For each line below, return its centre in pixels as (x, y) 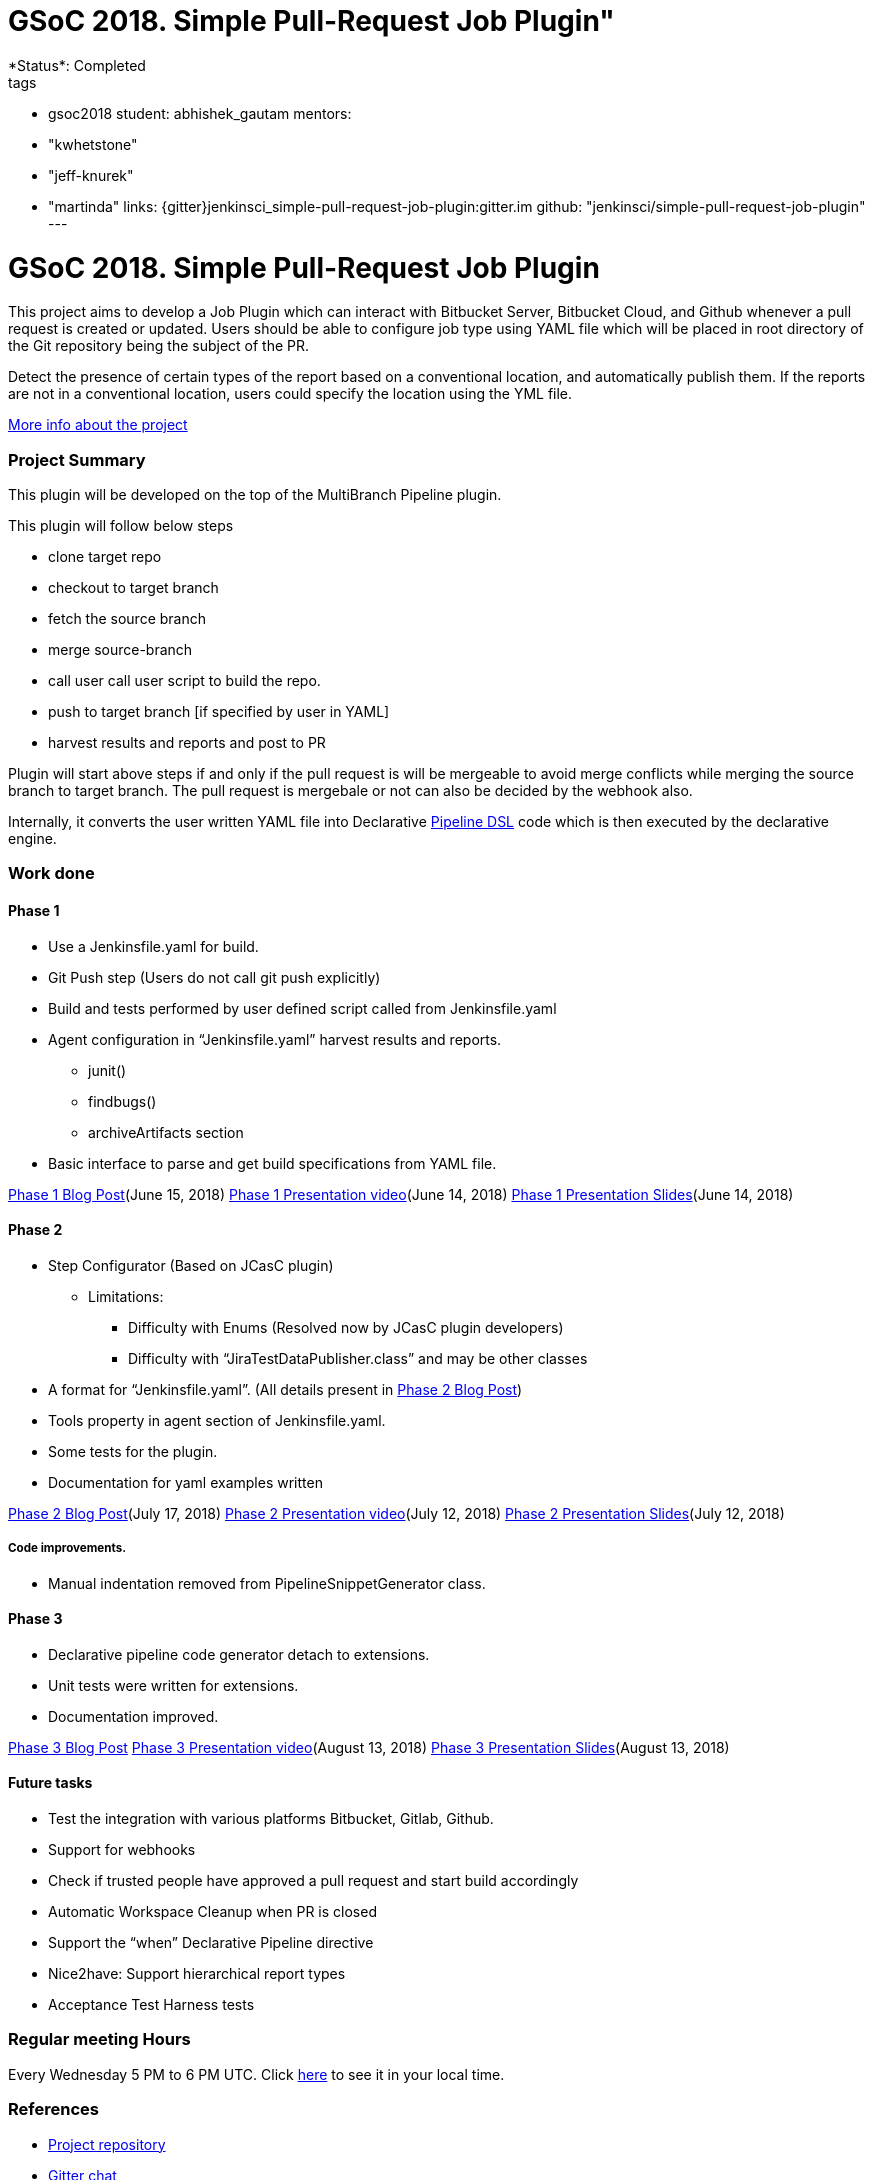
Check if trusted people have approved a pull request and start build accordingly (313, 1881)
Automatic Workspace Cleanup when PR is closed (212, 1912)
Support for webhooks (122, 1850)
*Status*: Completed (77, 65)
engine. (32, 838)
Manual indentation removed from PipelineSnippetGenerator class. (267, 1583)
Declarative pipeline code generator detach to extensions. (239, 1654)
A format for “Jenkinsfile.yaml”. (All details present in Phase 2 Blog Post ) (285, 1389)
